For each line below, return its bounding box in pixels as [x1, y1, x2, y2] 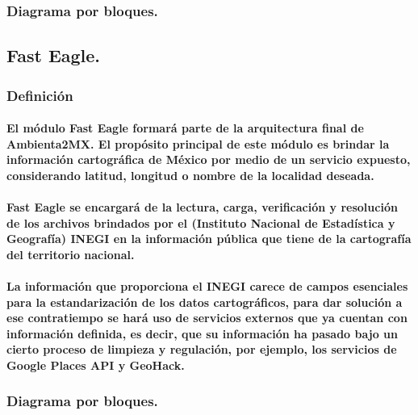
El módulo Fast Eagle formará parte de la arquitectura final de [6, 119, 364, 136]
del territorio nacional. [6, 245, 135, 262]
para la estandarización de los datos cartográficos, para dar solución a [6, 293, 403, 310]
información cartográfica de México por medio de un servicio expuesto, [6, 151, 411, 168]
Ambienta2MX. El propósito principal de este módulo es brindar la [6, 135, 390, 152]
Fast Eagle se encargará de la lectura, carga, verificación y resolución [6, 199, 398, 216]
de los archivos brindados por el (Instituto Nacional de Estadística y [6, 214, 395, 231]
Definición [6, 85, 73, 105]
